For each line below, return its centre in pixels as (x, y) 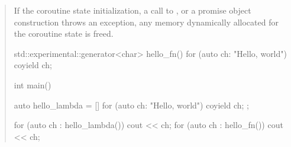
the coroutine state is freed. (64, 33)
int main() (33, 84)
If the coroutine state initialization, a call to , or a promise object (132, 10)
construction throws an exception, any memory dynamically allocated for (146, 22)
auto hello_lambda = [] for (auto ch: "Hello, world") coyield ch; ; (131, 105)
